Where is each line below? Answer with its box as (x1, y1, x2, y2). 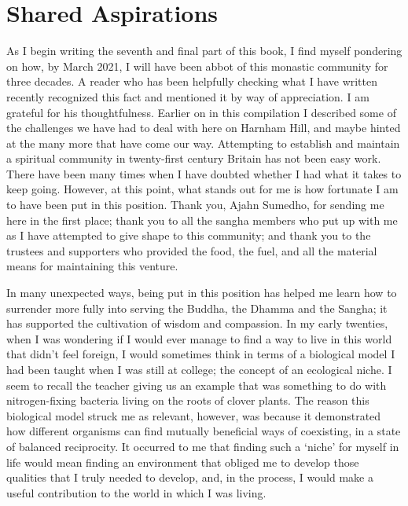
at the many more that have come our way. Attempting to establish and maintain (6, 134, 400, 151)
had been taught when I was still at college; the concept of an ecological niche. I (6, 361, 392, 377)
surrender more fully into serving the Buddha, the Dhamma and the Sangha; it (6, 299, 388, 316)
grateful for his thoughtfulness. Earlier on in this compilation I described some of (6, 104, 396, 120)
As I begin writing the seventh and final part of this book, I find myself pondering (6, 42, 402, 59)
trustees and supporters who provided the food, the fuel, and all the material (6, 242, 377, 258)
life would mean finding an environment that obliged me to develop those (6, 453, 359, 470)
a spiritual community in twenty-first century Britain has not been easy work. (6, 150, 381, 167)
